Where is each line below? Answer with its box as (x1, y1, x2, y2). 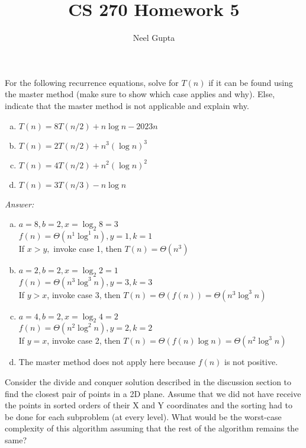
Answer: (5, 197, 34, 210)
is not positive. (224, 356, 278, 368)
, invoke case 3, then (47, 288, 121, 300)
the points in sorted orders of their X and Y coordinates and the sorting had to (5, 399, 292, 411)
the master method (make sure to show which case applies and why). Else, (5, 88, 275, 100)
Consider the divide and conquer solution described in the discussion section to (5, 376, 292, 388)
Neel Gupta (133, 31, 175, 44)
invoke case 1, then (53, 242, 122, 254)
